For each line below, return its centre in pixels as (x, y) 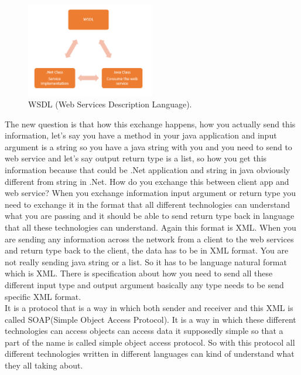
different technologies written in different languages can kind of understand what (150, 354)
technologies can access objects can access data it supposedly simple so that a (144, 331)
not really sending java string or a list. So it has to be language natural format (146, 261)
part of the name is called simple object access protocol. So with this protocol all (150, 342)
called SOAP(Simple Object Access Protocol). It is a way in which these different (150, 319)
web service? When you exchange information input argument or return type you (150, 193)
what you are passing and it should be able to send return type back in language (150, 216)
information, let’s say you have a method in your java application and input (141, 135)
